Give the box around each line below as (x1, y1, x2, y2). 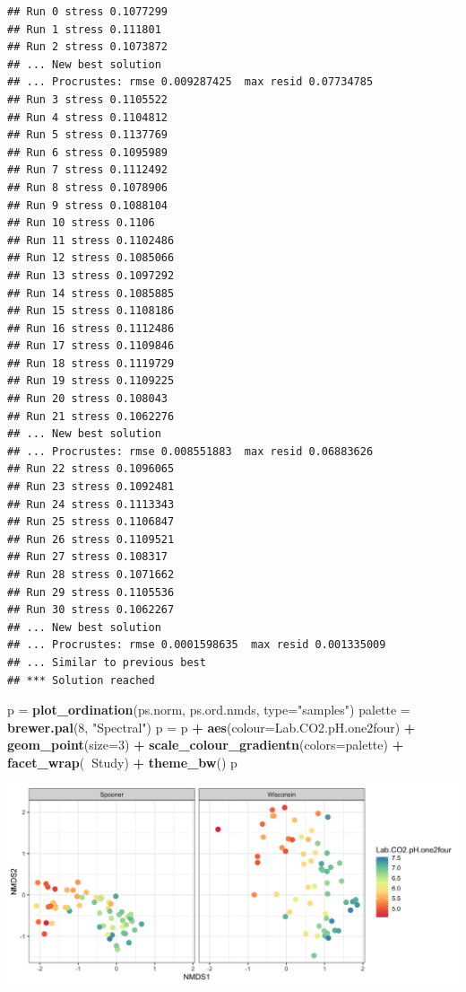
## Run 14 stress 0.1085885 (7, 286, 175, 300)
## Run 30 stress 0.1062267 (7, 603, 175, 617)
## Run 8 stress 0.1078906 (7, 180, 168, 194)
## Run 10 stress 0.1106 (7, 216, 155, 230)
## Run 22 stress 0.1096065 (7, 462, 175, 476)
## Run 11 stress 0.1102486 (7, 233, 175, 247)
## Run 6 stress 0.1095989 (7, 145, 168, 159)
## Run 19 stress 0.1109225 (7, 374, 175, 388)
